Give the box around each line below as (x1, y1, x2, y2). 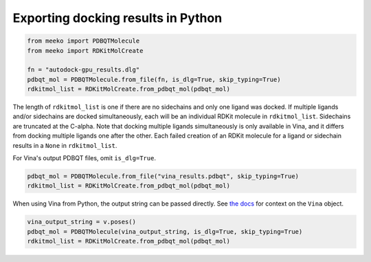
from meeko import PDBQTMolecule (27, 37, 140, 45)
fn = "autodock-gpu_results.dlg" (27, 66, 140, 74)
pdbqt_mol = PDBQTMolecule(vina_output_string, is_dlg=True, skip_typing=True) (27, 228, 303, 235)
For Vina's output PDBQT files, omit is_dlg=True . (12, 154, 156, 162)
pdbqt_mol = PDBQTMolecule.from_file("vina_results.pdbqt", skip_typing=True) (27, 173, 299, 180)
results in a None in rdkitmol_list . (12, 141, 117, 149)
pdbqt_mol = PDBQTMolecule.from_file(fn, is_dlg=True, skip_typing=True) (27, 76, 281, 83)
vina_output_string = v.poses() (27, 218, 137, 226)
